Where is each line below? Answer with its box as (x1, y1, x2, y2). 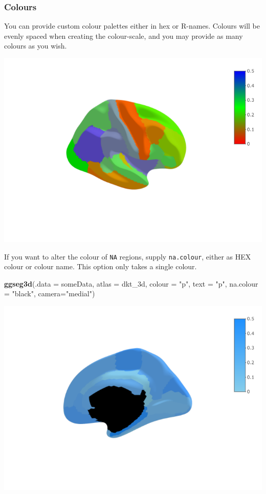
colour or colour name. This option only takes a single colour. (4, 261, 197, 272)
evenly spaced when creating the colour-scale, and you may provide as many (4, 30, 243, 41)
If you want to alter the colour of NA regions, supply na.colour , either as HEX (4, 251, 251, 262)
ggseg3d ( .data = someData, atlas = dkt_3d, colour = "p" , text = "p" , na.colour (4, 278, 258, 289)
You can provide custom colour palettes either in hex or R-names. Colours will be (4, 20, 260, 31)
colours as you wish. (4, 40, 67, 51)
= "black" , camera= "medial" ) (4, 288, 95, 299)
